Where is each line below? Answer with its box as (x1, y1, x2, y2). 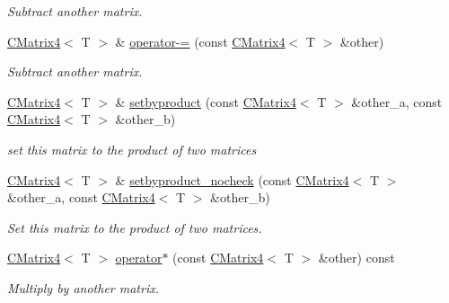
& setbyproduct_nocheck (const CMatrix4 (115, 170, 349, 189)
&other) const (318, 248, 395, 267)
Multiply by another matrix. (7, 278, 160, 297)
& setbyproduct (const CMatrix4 (115, 92, 296, 111)
